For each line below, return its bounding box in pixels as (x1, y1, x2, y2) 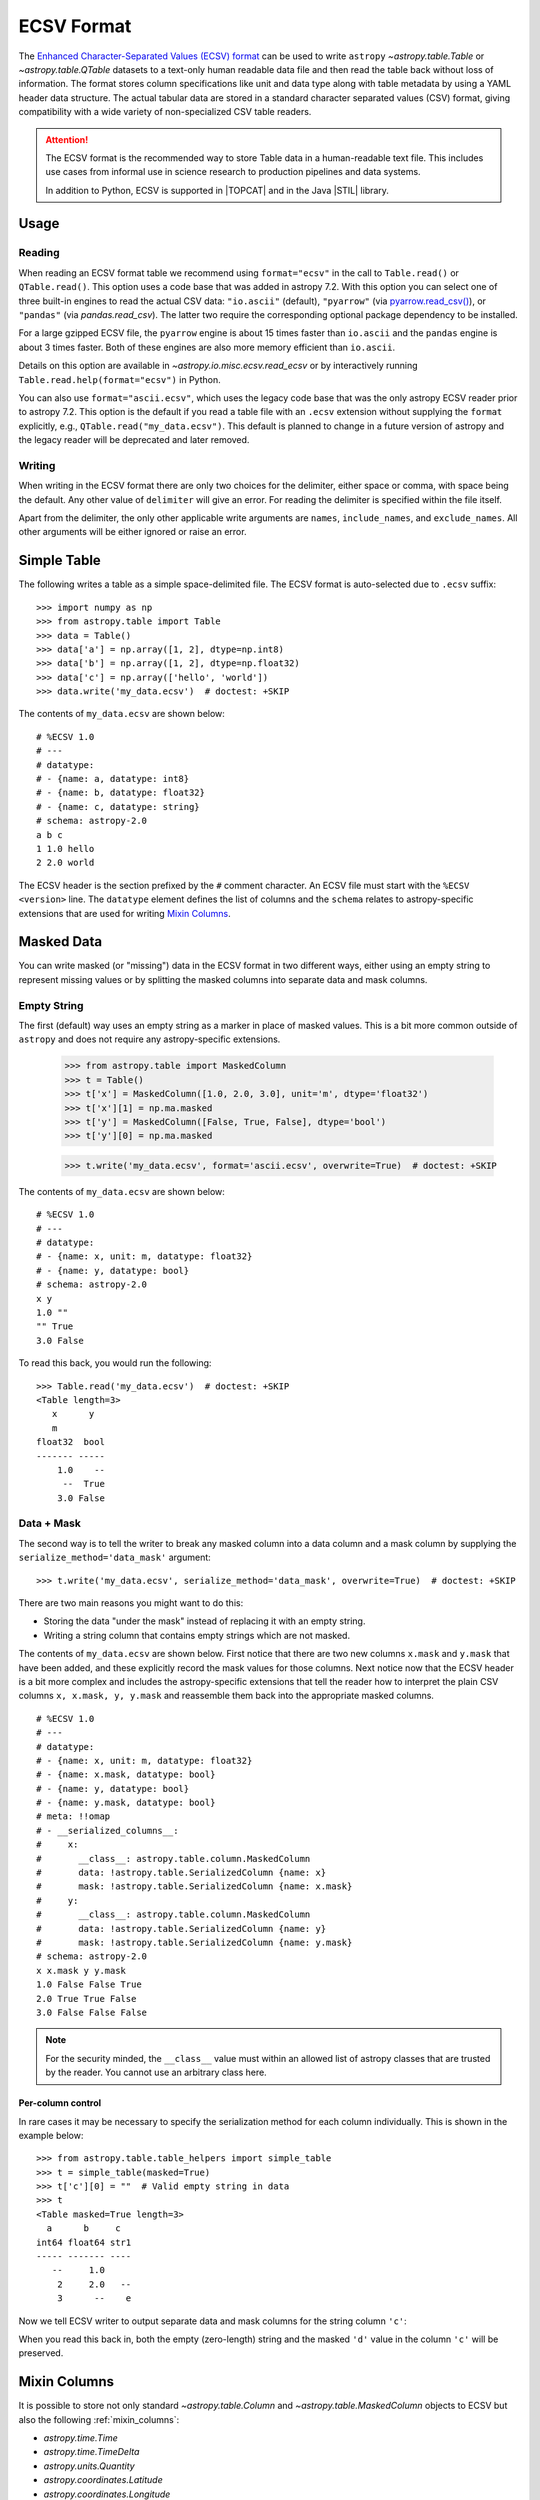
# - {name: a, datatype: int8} (36, 773, 190, 785)
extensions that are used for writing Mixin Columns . (18, 907, 231, 919)
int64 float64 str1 (36, 2236, 132, 2248)
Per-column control (18, 2097, 102, 2109)
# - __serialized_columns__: (36, 1825, 179, 1836)
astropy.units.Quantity (43, 2460, 135, 2472)
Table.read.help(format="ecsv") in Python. (18, 373, 221, 385)
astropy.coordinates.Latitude (43, 2474, 164, 2486)
